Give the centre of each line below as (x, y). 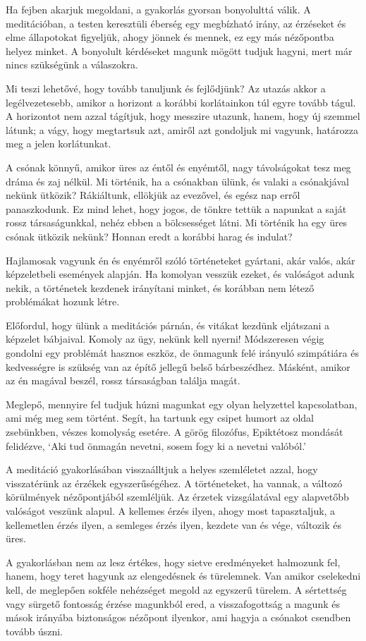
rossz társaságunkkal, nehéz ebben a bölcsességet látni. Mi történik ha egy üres (177, 222)
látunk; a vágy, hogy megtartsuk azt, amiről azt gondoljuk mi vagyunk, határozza (182, 129)
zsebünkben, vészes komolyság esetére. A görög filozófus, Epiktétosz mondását (175, 432)
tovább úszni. (34, 631)
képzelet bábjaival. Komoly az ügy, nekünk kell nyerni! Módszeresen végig (165, 339)
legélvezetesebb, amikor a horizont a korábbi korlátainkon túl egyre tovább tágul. (181, 102)
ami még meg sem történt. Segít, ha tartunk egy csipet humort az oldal (160, 418)
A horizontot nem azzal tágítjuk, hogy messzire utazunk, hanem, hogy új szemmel (183, 116)
